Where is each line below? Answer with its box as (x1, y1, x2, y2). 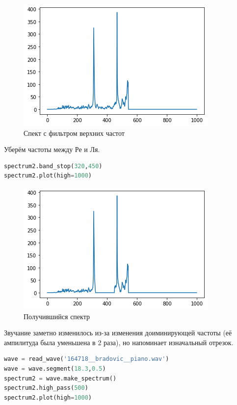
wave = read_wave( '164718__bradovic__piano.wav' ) (4, 355, 169, 363)
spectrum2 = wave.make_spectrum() (4, 375, 117, 382)
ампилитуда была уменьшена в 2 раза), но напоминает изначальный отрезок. (4, 337, 234, 347)
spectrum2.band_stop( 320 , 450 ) (4, 162, 103, 170)
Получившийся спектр (24, 311, 90, 321)
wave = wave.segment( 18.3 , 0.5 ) (4, 365, 106, 372)
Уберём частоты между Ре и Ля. (4, 144, 100, 154)
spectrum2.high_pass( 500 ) (4, 384, 88, 392)
